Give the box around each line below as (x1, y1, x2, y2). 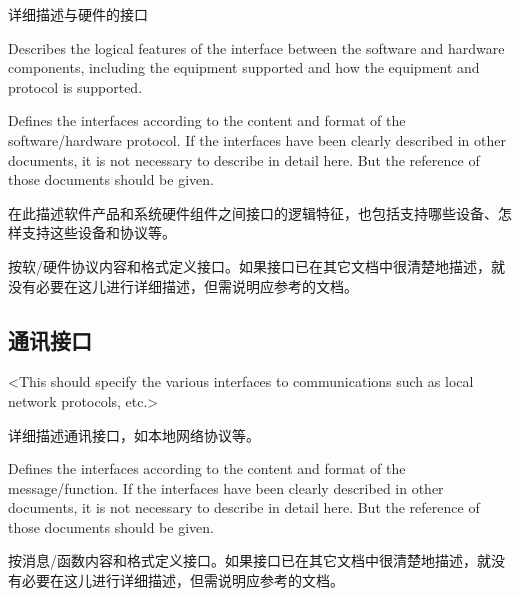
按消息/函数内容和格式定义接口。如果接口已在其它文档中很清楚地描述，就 (8, 550, 491, 571)
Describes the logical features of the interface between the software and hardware (8, 37, 505, 58)
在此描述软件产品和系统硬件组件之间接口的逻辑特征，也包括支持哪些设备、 (8, 202, 498, 223)
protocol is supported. (8, 76, 143, 97)
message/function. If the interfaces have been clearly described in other (8, 477, 444, 498)
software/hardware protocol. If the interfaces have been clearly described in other (8, 129, 506, 150)
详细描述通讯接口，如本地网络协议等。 (8, 424, 260, 445)
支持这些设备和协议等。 (21, 222, 176, 243)
